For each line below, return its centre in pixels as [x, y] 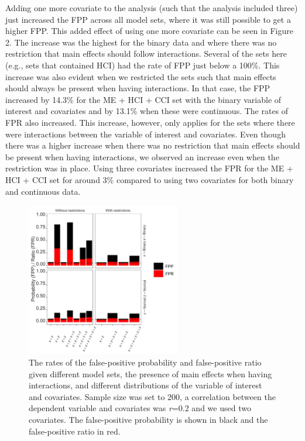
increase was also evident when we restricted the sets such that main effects [141, 76]
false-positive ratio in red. [75, 431]
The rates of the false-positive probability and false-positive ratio [145, 362]
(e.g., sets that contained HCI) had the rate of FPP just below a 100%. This [143, 65]
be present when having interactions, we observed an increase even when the [142, 156]
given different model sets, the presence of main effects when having [150, 373]
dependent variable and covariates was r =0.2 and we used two [140, 408]
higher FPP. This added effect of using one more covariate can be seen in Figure [149, 31]
